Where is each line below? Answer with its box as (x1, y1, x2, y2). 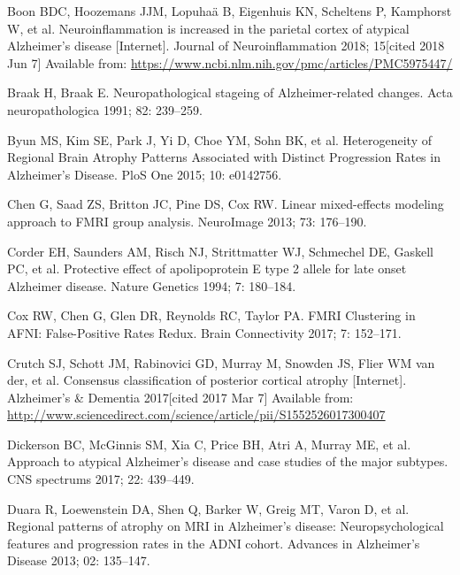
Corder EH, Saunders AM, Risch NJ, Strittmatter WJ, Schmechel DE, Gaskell (7, 241, 433, 260)
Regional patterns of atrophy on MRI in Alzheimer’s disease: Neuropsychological (7, 517, 444, 535)
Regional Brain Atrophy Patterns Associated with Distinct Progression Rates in (7, 148, 441, 166)
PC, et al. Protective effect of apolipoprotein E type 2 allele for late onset (7, 259, 407, 278)
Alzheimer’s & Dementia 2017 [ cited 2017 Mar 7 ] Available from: (7, 387, 354, 406)
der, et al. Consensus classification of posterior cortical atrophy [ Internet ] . (7, 371, 407, 389)
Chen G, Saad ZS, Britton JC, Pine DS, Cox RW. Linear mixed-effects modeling (7, 195, 444, 213)
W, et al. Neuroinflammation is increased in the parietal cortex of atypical (7, 19, 410, 37)
